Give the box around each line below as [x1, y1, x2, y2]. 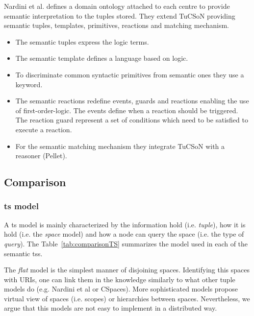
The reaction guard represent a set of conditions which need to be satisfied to [15, 115, 248, 125]
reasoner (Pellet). [15, 150, 67, 161]
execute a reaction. [15, 124, 72, 134]
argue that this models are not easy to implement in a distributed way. [4, 303, 217, 313]
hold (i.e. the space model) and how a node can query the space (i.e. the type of [4, 229, 244, 239]
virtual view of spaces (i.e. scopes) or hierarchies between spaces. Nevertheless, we [4, 293, 250, 303]
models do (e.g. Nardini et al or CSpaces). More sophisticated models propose [4, 284, 238, 294]
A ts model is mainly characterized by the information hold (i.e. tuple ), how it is [4, 219, 246, 229]
